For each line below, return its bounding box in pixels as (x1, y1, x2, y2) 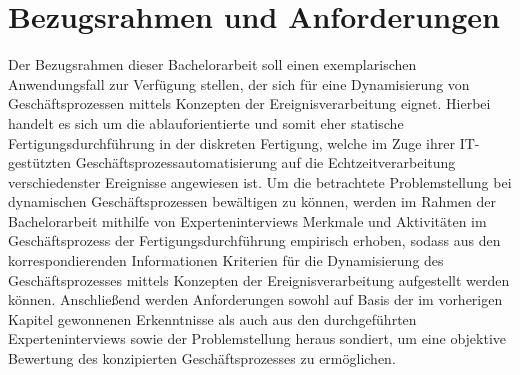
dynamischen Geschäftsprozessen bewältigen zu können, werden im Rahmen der (8, 191, 497, 212)
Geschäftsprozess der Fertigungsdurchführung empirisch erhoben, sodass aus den (8, 230, 501, 251)
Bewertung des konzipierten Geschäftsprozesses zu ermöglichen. (8, 348, 396, 369)
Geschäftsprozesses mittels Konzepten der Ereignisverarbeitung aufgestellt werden (8, 269, 510, 290)
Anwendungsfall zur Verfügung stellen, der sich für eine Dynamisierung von (8, 73, 470, 94)
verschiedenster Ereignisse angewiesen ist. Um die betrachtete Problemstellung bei (8, 171, 512, 192)
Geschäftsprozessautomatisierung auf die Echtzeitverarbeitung (75, 152, 456, 173)
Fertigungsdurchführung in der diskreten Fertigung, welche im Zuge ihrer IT (8, 132, 475, 153)
